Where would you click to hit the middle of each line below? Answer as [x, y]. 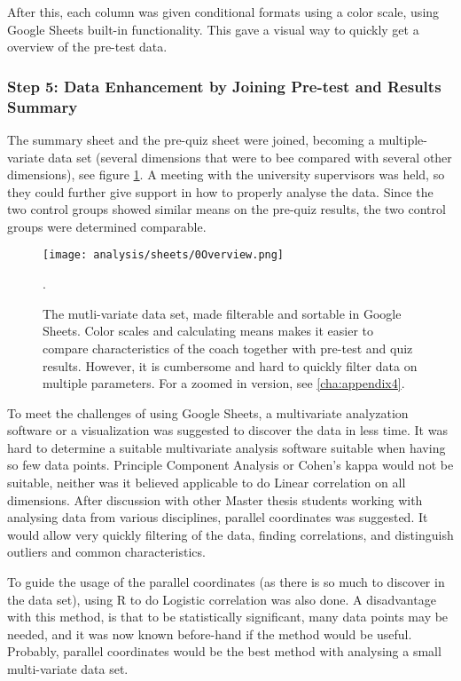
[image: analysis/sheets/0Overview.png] [164, 255]
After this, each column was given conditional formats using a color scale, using [223, 12]
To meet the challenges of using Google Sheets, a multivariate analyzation [208, 412]
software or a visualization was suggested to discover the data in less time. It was [227, 430]
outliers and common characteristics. [106, 552]
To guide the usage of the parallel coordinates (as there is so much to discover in [226, 582]
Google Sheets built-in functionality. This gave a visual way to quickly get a [213, 29]
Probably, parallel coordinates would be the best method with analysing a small [224, 651]
